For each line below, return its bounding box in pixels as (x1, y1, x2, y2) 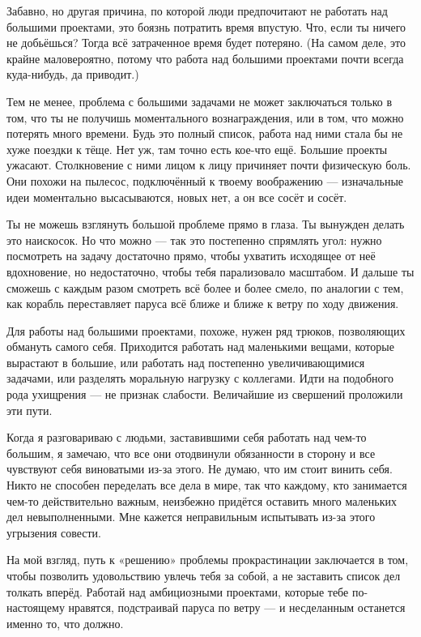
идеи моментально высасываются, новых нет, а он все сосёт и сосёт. (6, 188, 347, 205)
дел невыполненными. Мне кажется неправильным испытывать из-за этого (6, 508, 376, 525)
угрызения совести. (6, 524, 101, 541)
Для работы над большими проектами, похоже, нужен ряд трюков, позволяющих (6, 322, 406, 339)
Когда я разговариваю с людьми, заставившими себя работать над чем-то (6, 429, 367, 446)
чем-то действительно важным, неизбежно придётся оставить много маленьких (6, 492, 397, 509)
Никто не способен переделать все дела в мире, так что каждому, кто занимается (6, 477, 407, 494)
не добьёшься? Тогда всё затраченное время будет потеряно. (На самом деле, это (6, 34, 406, 51)
